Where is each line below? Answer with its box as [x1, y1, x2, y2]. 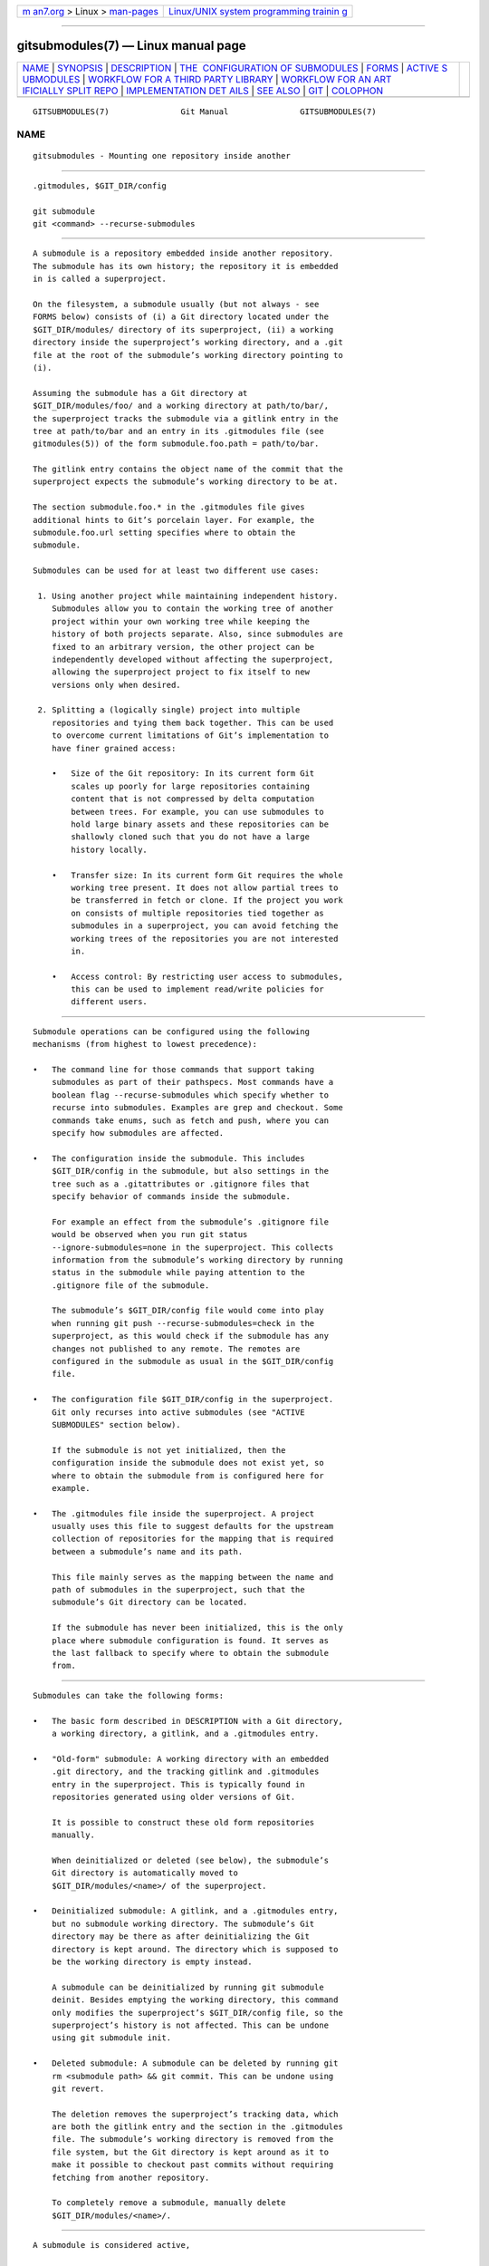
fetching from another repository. [51, 2172, 210, 2183]
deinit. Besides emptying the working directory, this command [51, 1995, 339, 2005]
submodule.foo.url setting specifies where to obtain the [33, 528, 296, 538]
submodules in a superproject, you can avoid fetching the [71, 921, 339, 931]
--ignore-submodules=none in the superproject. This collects [51, 1242, 334, 1253]
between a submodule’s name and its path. [51, 1546, 244, 1556]
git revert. [51, 2083, 105, 2094]
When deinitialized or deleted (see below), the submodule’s [51, 1854, 330, 1865]
